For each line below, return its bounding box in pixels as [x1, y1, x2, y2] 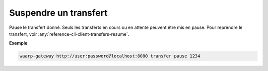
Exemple [9, 40, 28, 46]
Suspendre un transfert [9, 7, 108, 18]
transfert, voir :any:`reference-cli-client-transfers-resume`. [9, 31, 129, 37]
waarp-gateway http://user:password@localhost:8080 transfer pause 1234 [19, 53, 201, 59]
